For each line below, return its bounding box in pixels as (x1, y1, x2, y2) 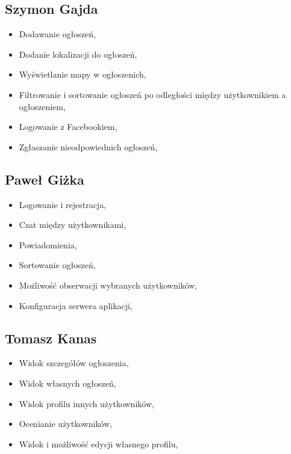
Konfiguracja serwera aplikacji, (19, 299, 133, 311)
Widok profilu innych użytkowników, (19, 397, 154, 410)
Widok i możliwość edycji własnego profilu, (19, 437, 178, 450)
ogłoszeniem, (19, 100, 66, 112)
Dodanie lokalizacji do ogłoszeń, (19, 48, 137, 60)
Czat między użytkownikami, (19, 218, 127, 231)
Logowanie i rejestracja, (19, 198, 107, 210)
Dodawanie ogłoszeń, (19, 28, 96, 40)
